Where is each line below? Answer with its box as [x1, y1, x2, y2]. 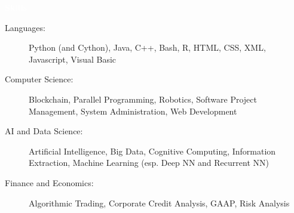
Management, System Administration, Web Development [29, 104, 237, 117]
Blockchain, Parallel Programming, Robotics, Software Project [29, 92, 257, 105]
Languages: [5, 21, 45, 33]
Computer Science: [5, 73, 73, 85]
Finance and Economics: [5, 176, 94, 189]
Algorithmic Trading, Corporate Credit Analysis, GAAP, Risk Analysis [29, 196, 290, 209]
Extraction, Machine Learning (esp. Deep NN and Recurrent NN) [29, 156, 269, 169]
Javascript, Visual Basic [29, 53, 117, 65]
